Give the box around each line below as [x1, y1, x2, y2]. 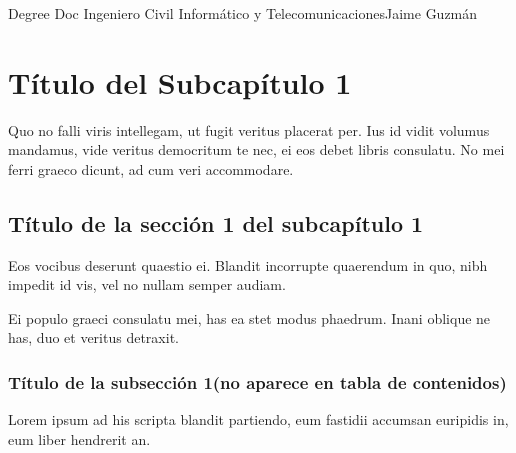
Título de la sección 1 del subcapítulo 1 [8, 207, 424, 238]
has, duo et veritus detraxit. [8, 327, 179, 348]
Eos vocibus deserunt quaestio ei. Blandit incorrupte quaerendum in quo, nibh [8, 254, 488, 275]
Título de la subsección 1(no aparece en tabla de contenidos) [8, 370, 507, 394]
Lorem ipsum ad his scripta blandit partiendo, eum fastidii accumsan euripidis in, [8, 409, 509, 430]
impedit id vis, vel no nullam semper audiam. [8, 274, 286, 295]
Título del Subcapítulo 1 [8, 61, 352, 102]
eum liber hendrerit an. [8, 428, 151, 449]
